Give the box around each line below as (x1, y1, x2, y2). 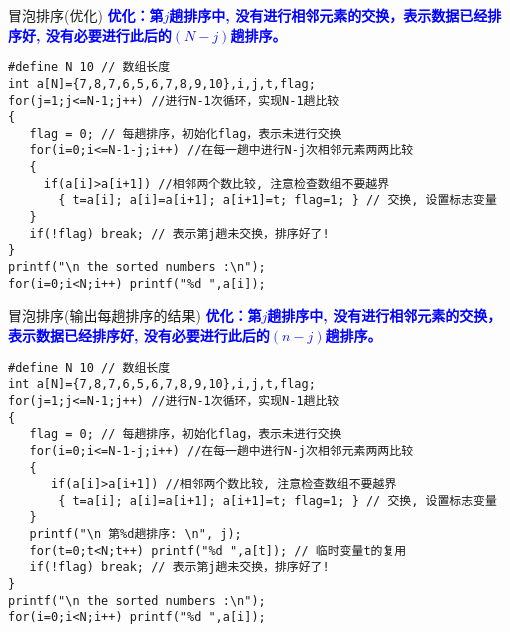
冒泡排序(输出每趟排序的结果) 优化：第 (8, 305, 262, 326)
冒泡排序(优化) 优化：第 (8, 5, 164, 25)
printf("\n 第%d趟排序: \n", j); (29, 527, 242, 542)
